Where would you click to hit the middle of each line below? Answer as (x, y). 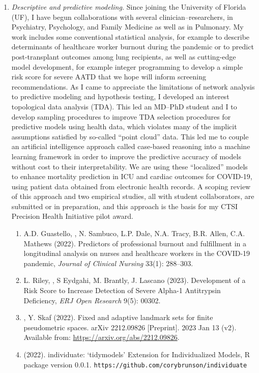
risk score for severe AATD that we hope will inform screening (109, 77)
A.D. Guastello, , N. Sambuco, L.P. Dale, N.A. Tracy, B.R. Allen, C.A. (134, 233)
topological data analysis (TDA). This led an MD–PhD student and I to (124, 106)
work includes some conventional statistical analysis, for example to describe (131, 36)
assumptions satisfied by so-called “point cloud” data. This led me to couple (130, 136)
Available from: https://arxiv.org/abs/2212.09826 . (102, 337)
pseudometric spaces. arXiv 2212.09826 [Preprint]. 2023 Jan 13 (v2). (130, 327)
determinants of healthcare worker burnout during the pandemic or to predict (133, 47)
